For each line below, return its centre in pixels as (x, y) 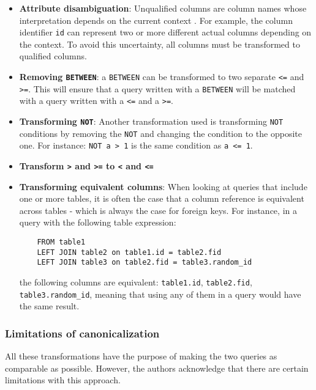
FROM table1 (61, 242)
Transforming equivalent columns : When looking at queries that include (163, 186)
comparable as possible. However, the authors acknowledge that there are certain (157, 368)
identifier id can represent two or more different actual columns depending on (165, 32)
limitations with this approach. (63, 380)
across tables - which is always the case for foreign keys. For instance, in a (158, 210)
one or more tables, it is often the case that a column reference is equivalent (162, 198)
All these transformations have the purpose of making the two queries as (141, 356)
